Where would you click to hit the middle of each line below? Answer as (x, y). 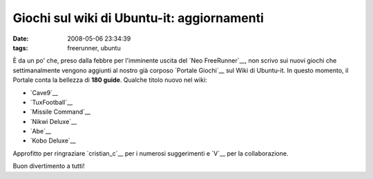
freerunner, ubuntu (94, 48)
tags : (20, 48)
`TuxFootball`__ (51, 102)
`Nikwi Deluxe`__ (54, 121)
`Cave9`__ (44, 92)
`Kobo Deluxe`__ (53, 140)
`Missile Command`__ (60, 112)
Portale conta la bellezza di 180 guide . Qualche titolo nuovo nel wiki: (110, 80)
